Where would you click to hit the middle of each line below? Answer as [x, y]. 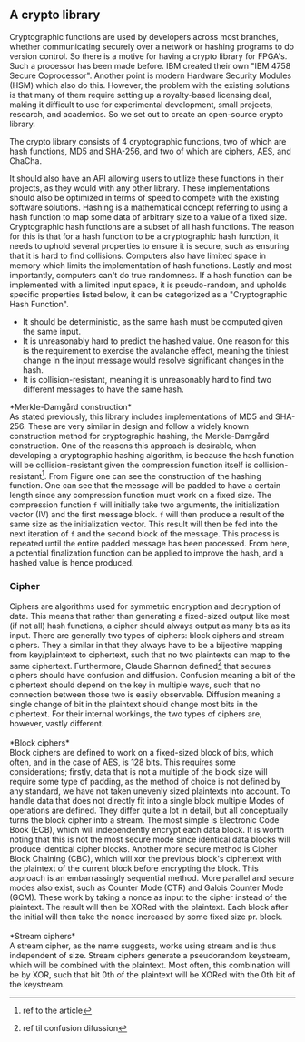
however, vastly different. [57, 724]
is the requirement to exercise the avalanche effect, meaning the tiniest [155, 350]
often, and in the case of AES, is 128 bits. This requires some [123, 762]
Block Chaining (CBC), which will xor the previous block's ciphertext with [146, 859]
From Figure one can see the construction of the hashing [155, 476]
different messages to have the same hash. [103, 389]
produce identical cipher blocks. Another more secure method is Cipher [143, 849]
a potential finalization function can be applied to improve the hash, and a [147, 553]
